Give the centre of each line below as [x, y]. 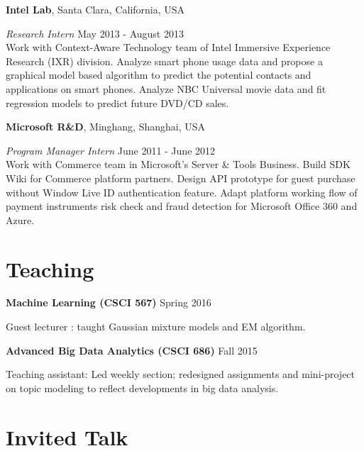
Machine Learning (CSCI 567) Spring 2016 [109, 302]
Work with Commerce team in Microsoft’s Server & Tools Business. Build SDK [178, 164]
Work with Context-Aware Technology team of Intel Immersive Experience [168, 47]
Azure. [20, 219]
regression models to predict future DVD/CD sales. [117, 102]
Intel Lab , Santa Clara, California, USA [95, 9]
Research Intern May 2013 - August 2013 [95, 33]
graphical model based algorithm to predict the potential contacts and [159, 75]
